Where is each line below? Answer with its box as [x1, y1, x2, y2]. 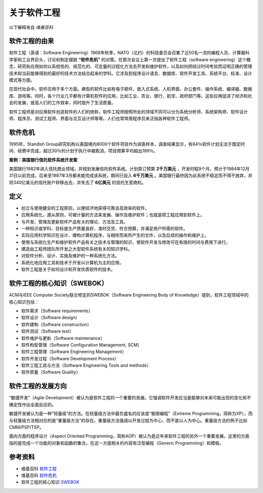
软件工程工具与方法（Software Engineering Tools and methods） [21, 362, 151, 368]
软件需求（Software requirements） [21, 308, 93, 314]
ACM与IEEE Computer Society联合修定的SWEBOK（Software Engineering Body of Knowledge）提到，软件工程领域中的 [9, 292, 249, 298]
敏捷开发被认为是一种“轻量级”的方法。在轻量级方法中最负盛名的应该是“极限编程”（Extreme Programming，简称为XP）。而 [9, 411, 253, 416]
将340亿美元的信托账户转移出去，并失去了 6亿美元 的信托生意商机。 [9, 179, 146, 185]
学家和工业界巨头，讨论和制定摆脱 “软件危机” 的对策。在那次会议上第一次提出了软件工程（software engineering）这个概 [9, 57, 251, 62]
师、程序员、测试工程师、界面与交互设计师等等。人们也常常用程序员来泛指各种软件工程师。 [9, 115, 192, 121]
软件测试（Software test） [21, 328, 74, 334]
